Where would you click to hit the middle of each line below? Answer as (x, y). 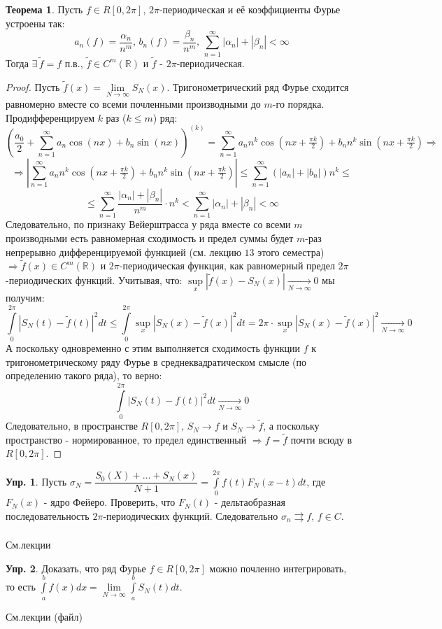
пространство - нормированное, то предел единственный (126, 439)
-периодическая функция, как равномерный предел (227, 266)
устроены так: (35, 23)
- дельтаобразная (250, 502)
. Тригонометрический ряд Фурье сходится (258, 86)
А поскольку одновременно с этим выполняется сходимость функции (153, 347)
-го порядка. (298, 104)
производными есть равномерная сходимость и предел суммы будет (150, 238)
